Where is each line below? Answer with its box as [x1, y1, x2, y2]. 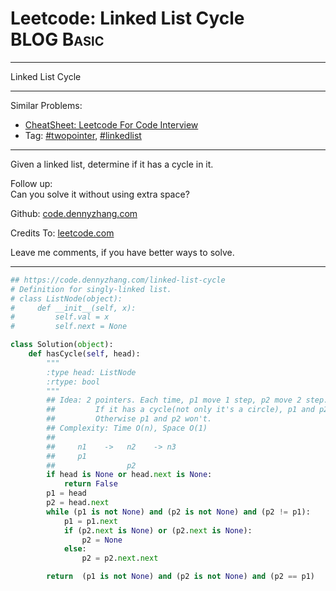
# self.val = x [10, 312, 110, 322]
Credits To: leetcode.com [10, 227, 115, 239]
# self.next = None [10, 322, 128, 332]
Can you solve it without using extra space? [10, 188, 190, 200]
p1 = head [46, 488, 87, 499]
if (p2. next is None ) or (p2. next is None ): [63, 525, 253, 536]
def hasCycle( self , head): [28, 349, 141, 359]
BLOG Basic [10, 28, 105, 51]
